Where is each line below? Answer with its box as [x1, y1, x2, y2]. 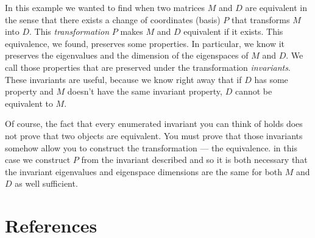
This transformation [34, 25, 110, 38]
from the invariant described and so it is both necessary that [81, 153, 308, 166]
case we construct [5, 153, 71, 166]
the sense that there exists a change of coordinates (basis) [5, 13, 221, 26]
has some [254, 73, 288, 85]
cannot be [235, 85, 272, 98]
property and [5, 85, 54, 98]
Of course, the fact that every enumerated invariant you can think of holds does [5, 117, 303, 130]
